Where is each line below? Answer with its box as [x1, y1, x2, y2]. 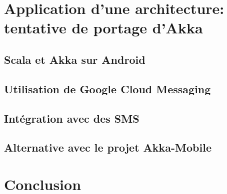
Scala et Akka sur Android [4, 51, 145, 67]
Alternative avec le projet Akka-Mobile [4, 140, 211, 155]
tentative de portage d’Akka [4, 17, 203, 38]
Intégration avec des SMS [4, 110, 139, 126]
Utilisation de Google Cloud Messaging [4, 81, 211, 96]
